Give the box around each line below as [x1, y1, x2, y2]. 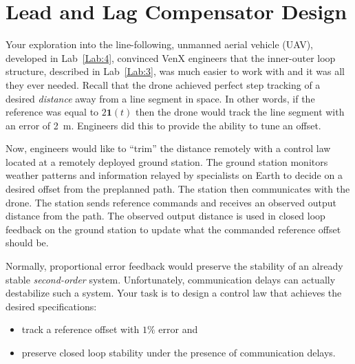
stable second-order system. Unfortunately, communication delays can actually [6, 272, 336, 286]
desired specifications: [6, 299, 97, 313]
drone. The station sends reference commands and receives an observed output [6, 195, 336, 209]
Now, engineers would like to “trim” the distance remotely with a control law [6, 141, 331, 156]
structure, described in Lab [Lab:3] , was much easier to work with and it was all [6, 64, 345, 78]
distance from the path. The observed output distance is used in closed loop [6, 208, 325, 223]
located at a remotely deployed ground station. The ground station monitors [6, 154, 328, 169]
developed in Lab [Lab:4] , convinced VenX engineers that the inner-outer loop [6, 50, 336, 65]
